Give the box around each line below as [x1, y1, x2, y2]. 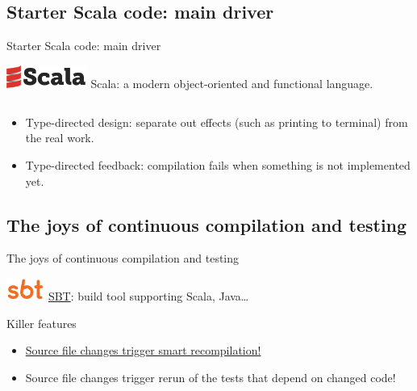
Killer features [6, 314, 77, 331]
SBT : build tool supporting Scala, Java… [48, 288, 249, 305]
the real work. [25, 129, 94, 146]
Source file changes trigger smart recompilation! [25, 342, 261, 359]
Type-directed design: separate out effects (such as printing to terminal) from [25, 113, 408, 130]
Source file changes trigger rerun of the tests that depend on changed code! [25, 369, 396, 386]
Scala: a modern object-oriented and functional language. [90, 75, 373, 92]
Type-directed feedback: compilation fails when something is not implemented [25, 156, 411, 173]
